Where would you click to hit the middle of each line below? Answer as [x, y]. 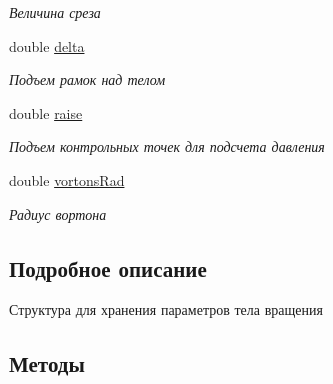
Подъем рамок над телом [87, 79]
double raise [46, 112]
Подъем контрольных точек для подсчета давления [167, 146]
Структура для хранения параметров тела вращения [166, 309]
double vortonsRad [67, 179]
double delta [47, 45]
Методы [47, 363]
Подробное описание [108, 267]
